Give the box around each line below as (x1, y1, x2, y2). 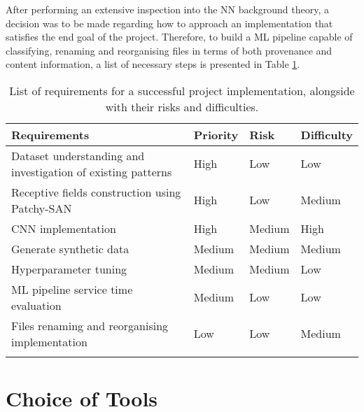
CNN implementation (11, 220, 116, 236)
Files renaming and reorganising (11, 317, 169, 334)
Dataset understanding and (11, 147, 145, 164)
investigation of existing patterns (11, 163, 172, 180)
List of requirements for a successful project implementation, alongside (9, 82, 355, 99)
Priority (193, 126, 239, 143)
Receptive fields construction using (11, 183, 181, 200)
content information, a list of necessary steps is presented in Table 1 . (6, 57, 300, 71)
